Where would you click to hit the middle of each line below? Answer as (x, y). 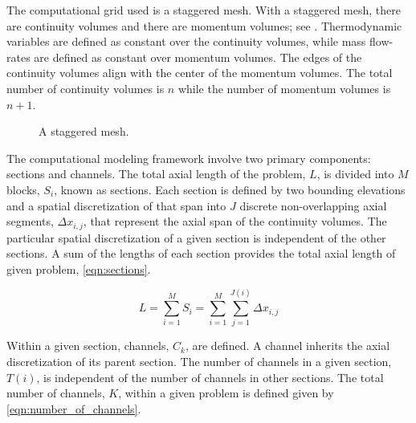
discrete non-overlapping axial (313, 205)
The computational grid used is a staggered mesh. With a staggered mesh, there (204, 10)
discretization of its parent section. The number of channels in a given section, (199, 362)
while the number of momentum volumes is (284, 88)
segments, (30, 221)
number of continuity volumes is (86, 88)
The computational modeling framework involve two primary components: (189, 158)
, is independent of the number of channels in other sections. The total (210, 377)
